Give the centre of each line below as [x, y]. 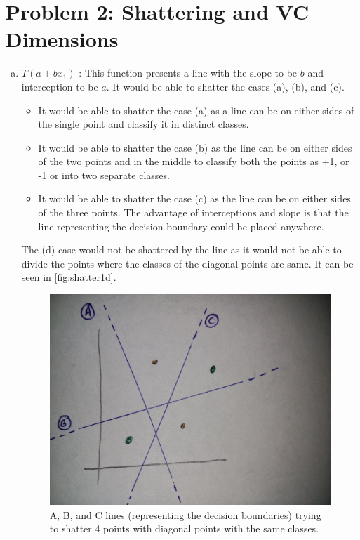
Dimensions [62, 39]
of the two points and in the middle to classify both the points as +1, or [194, 161]
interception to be [60, 86]
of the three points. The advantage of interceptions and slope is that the [193, 212]
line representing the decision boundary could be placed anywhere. [181, 226]
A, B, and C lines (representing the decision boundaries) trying [185, 514]
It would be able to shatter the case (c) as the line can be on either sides [194, 198]
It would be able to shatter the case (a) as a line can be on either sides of [196, 110]
